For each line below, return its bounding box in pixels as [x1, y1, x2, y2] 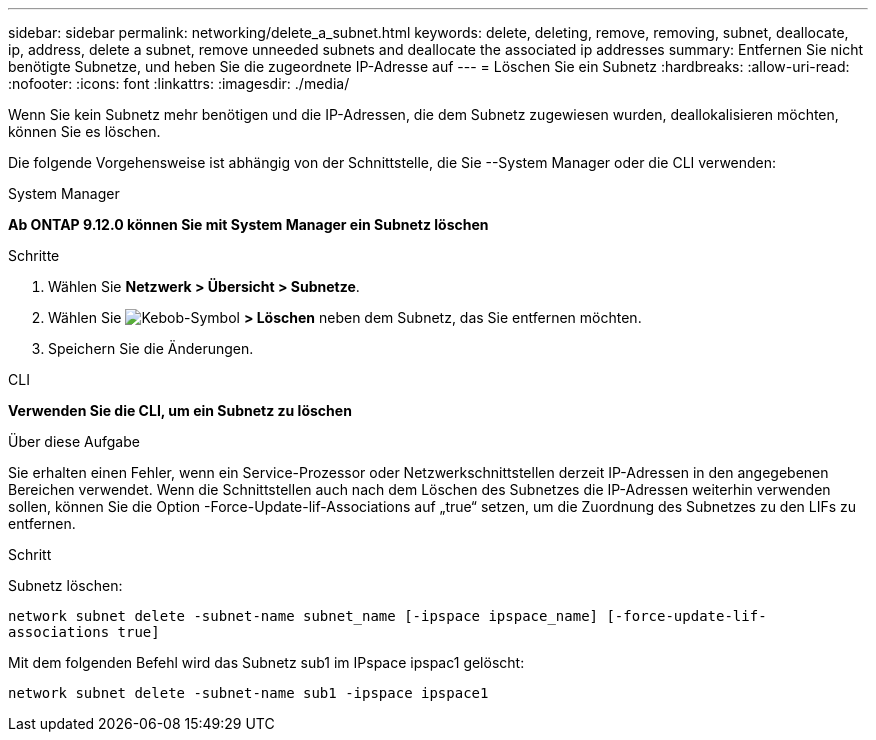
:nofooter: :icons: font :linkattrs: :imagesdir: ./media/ [8, 75, 350, 92]
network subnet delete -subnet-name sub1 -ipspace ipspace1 [8, 685, 489, 701]
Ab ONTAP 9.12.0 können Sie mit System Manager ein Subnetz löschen [8, 216, 489, 233]
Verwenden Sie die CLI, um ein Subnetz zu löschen [8, 402, 352, 419]
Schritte [8, 247, 60, 264]
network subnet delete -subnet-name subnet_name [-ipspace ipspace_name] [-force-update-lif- [8, 608, 767, 624]
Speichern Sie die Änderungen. [48, 340, 254, 357]
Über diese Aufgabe [8, 433, 140, 450]
